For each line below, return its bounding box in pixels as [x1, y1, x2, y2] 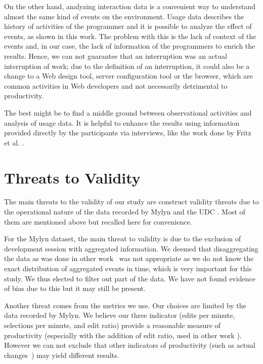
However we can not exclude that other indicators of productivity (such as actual [4, 340, 255, 350]
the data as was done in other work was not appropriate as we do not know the [4, 253, 254, 264]
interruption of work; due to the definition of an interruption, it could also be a [4, 60, 250, 71]
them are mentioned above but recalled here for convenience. [4, 216, 192, 227]
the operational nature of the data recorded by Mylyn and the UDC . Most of [4, 206, 245, 217]
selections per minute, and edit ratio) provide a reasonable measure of [4, 319, 221, 330]
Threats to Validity [4, 167, 141, 188]
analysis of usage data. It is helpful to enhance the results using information [4, 117, 240, 128]
